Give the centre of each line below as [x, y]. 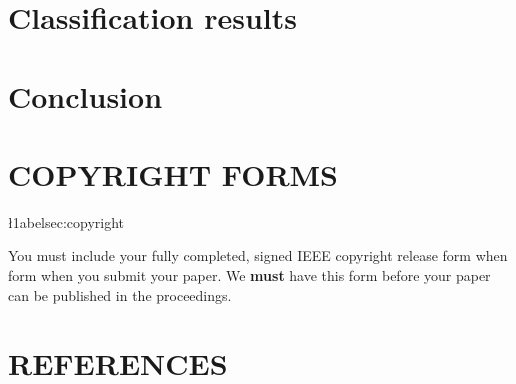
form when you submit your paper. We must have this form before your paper [249, 275]
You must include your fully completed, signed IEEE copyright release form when [258, 255]
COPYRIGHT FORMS [173, 173]
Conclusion [85, 95]
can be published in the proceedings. [120, 294]
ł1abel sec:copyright [66, 221]
